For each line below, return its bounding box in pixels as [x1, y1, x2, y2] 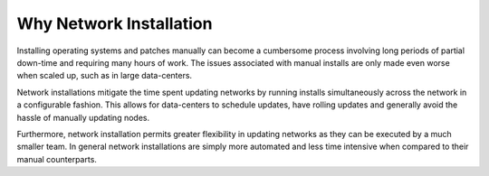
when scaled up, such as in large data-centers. [16, 70, 193, 81]
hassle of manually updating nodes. [16, 112, 149, 123]
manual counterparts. [16, 153, 97, 164]
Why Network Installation [16, 14, 213, 33]
